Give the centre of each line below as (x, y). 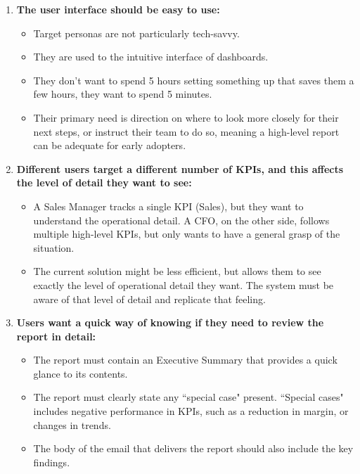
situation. (54, 247)
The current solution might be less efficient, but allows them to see (177, 271)
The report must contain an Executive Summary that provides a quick (185, 360)
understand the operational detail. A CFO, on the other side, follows (181, 220)
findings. (52, 462)
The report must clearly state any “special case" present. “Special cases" (188, 397)
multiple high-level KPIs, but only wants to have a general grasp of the (187, 234)
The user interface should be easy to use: (118, 9)
